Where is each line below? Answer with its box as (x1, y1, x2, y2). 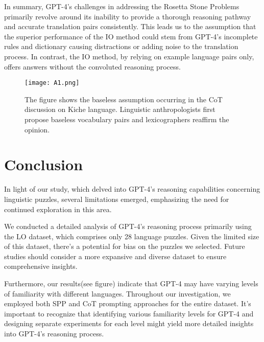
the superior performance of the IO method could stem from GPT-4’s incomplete (4, 31, 258, 41)
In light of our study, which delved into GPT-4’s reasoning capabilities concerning (4, 184, 260, 194)
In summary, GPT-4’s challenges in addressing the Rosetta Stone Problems (4, 1, 239, 11)
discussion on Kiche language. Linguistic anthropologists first (25, 104, 215, 115)
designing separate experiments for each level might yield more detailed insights (4, 318, 254, 329)
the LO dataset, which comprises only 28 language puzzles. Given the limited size (4, 231, 259, 241)
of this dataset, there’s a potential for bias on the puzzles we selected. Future (4, 241, 245, 252)
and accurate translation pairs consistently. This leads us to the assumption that (4, 21, 256, 32)
